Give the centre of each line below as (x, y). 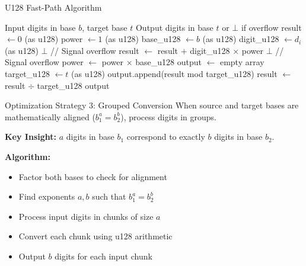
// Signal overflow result (95, 50)
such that (109, 196)
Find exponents (47, 196)
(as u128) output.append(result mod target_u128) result (174, 73)
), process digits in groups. (168, 116)
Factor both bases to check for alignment (93, 176)
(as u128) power (54, 39)
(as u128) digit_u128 (241, 39)
